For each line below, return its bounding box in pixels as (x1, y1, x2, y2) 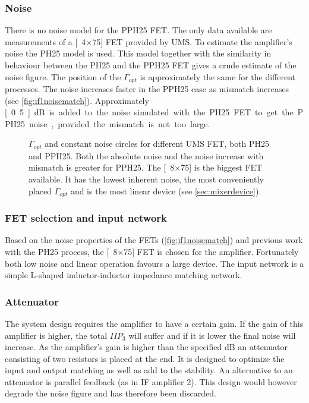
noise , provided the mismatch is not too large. (29, 117, 210, 130)
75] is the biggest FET (181, 161, 263, 174)
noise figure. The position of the (5, 70, 121, 83)
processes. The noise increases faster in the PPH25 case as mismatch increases (5, 83, 289, 95)
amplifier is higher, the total (5, 329, 108, 341)
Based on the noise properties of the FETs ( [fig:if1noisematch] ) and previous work (5, 234, 303, 246)
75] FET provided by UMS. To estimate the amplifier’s (92, 35, 292, 48)
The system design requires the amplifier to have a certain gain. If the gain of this (5, 317, 304, 329)
